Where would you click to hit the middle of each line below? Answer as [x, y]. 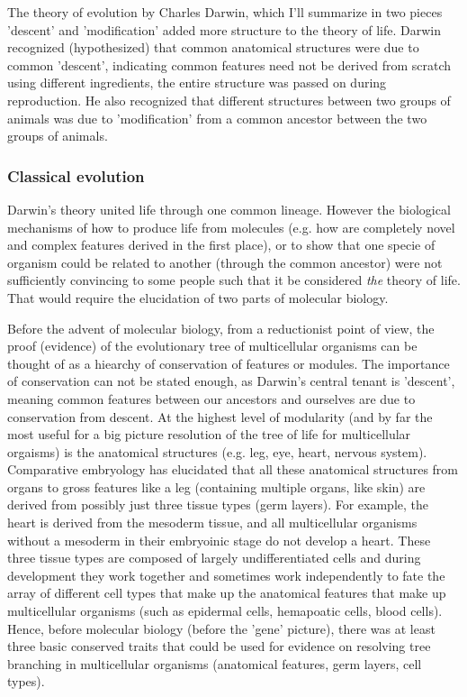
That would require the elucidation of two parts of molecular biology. [198, 297]
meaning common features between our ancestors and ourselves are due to [211, 398]
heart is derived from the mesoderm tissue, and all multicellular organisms [212, 523]
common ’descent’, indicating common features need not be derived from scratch [229, 64]
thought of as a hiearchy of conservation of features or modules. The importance [229, 363]
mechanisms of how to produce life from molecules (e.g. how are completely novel [231, 227]
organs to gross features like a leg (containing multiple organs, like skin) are [216, 486]
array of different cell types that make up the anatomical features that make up [227, 593]
